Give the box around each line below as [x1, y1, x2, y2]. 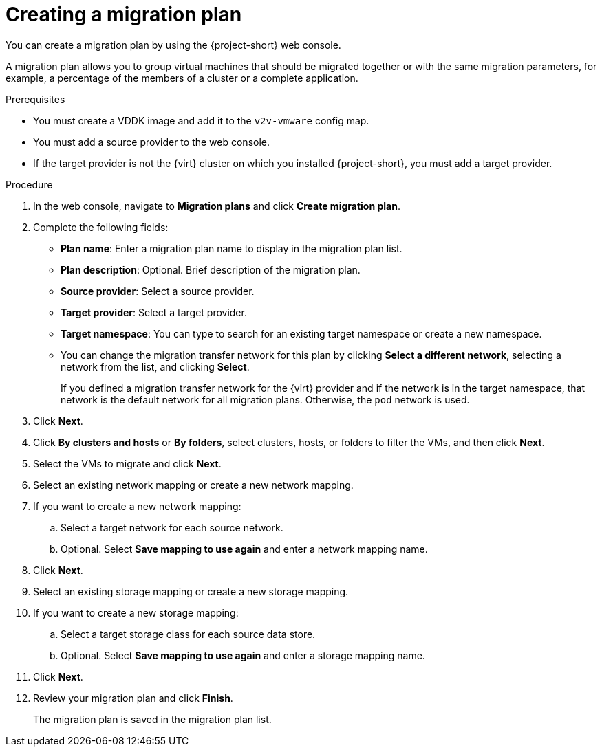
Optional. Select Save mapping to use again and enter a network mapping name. [61, 542, 428, 555]
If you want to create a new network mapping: [33, 500, 241, 512]
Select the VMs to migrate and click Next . [33, 457, 222, 469]
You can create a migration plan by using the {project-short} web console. [6, 38, 341, 51]
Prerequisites [6, 93, 65, 105]
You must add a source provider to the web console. [33, 135, 270, 148]
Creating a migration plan [6, 3, 242, 26]
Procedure [6, 178, 53, 190]
